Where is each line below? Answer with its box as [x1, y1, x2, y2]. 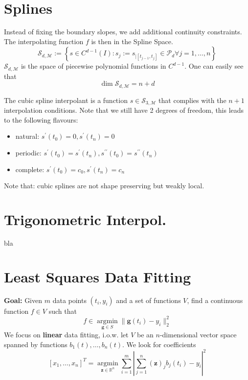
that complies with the [158, 95, 226, 105]
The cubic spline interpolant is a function [4, 95, 128, 105]
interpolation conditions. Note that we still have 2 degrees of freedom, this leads [4, 105, 244, 115]
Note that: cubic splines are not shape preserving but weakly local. [4, 180, 204, 191]
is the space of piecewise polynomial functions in [21, 61, 166, 71]
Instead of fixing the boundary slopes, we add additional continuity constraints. [4, 26, 242, 37]
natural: [15, 131, 40, 141]
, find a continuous [187, 295, 243, 305]
